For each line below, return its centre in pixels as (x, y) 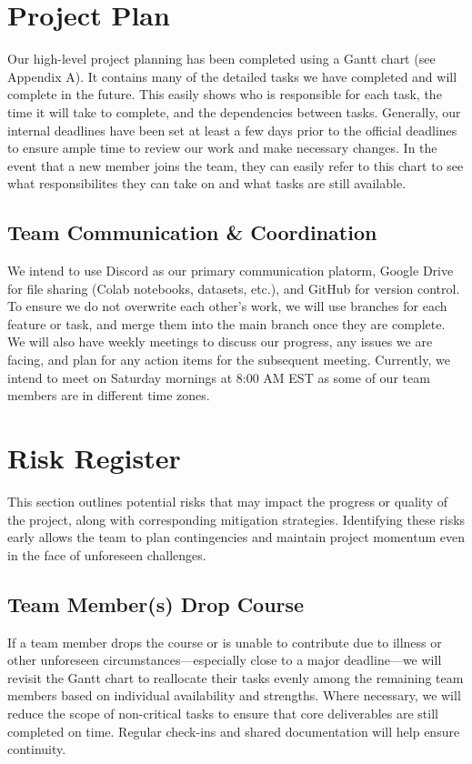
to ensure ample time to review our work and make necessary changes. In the (222, 148)
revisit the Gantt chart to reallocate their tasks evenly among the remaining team (236, 677)
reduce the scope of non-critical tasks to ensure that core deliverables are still (223, 713)
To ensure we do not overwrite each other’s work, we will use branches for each (227, 306)
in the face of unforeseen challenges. (107, 554)
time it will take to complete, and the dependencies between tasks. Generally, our (234, 111)
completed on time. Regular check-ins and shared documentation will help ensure (234, 731)
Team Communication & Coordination (192, 232)
